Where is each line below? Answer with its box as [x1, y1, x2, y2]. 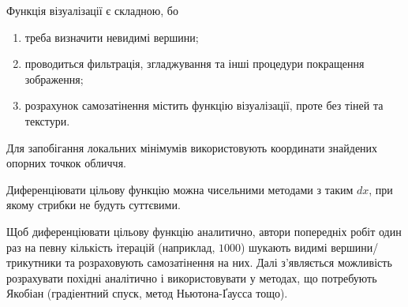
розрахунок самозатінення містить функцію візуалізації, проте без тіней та [24, 97, 384, 114]
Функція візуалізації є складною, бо [6, 2, 178, 18]
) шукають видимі [240, 238, 328, 255]
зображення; [24, 70, 84, 87]
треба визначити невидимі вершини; [24, 28, 199, 45]
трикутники [6, 254, 62, 271]
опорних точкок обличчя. [6, 155, 126, 171]
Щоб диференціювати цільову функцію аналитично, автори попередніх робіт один [6, 223, 402, 239]
